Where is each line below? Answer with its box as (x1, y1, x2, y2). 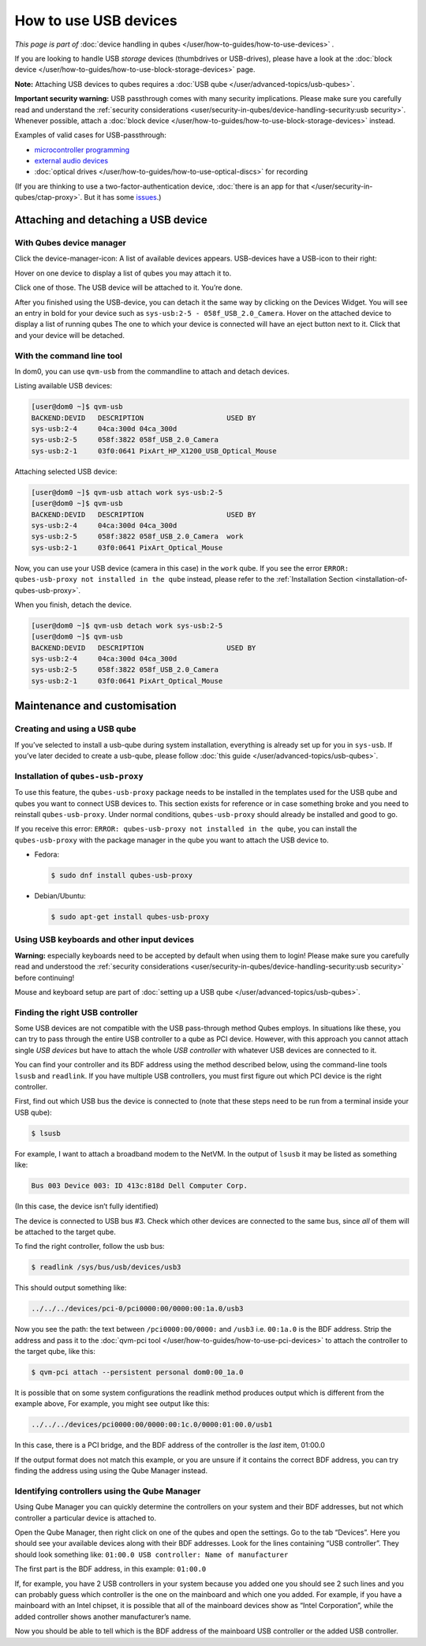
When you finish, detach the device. (14, 600, 132, 609)
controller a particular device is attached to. (14, 1513, 157, 1523)
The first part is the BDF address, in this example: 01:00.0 (14, 1564, 207, 1574)
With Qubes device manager (14, 238, 126, 249)
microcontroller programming (34, 144, 130, 154)
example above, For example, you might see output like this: (14, 1399, 210, 1408)
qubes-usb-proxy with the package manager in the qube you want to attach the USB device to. (14, 835, 329, 845)
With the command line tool (14, 350, 122, 361)
